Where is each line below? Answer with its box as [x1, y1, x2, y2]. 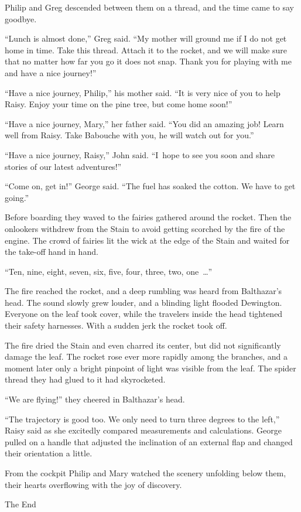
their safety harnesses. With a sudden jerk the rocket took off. [5, 319, 227, 332]
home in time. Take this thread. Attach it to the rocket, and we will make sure [5, 43, 288, 56]
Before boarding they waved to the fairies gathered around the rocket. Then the [5, 211, 292, 223]
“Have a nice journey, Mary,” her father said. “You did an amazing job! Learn [5, 117, 284, 129]
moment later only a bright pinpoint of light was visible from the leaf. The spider [5, 361, 296, 374]
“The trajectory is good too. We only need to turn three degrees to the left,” [5, 412, 280, 425]
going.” [5, 191, 29, 203]
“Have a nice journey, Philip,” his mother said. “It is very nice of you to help [5, 86, 281, 98]
